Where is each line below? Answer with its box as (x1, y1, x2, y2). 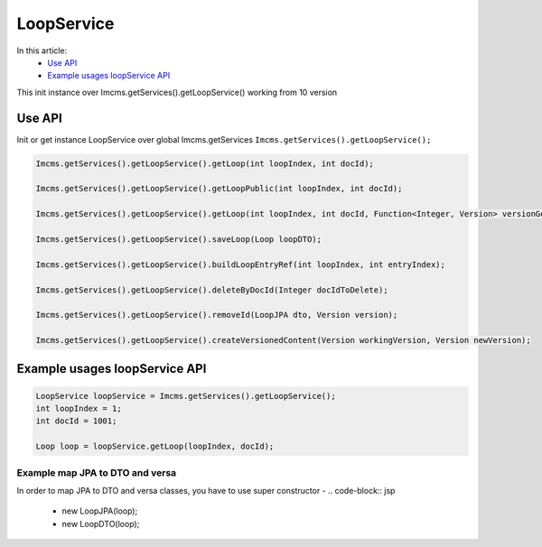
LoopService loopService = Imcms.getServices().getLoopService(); (35, 391, 336, 401)
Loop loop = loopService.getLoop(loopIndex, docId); (35, 441, 275, 451)
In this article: (16, 45, 68, 56)
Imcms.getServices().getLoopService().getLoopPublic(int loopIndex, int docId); (35, 183, 403, 194)
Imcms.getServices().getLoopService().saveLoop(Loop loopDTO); (35, 234, 322, 244)
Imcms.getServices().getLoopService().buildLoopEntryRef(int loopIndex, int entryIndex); (35, 259, 446, 270)
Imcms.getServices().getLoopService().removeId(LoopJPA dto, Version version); (35, 310, 398, 320)
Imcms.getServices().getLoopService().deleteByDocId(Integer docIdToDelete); (35, 284, 388, 295)
